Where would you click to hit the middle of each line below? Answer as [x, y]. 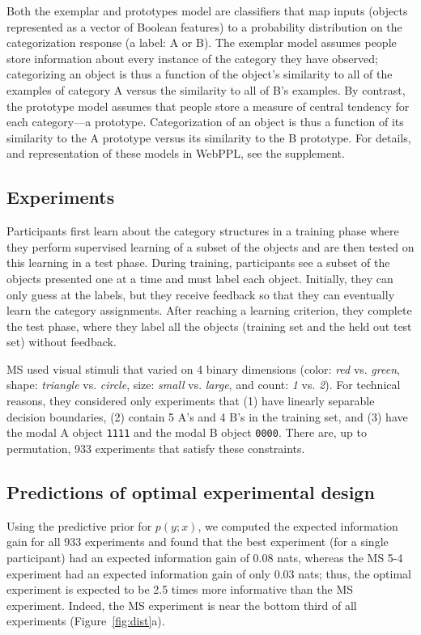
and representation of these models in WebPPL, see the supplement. [176, 153]
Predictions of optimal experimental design [191, 491]
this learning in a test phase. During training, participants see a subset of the [198, 262]
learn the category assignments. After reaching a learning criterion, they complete [209, 310]
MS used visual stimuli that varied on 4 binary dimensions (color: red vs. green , [203, 368]
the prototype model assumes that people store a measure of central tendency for [208, 106]
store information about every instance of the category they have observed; [192, 58]
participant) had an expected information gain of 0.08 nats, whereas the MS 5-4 [205, 557]
